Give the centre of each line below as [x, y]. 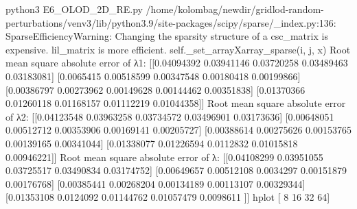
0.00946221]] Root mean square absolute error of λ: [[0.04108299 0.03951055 [164, 157]
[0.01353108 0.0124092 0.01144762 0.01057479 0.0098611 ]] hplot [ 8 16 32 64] [168, 197]
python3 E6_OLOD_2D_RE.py [74, 9]
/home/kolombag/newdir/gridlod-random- [235, 9]
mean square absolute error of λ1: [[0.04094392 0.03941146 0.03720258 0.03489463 [177, 63]
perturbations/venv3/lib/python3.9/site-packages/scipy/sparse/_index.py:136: [171, 22]
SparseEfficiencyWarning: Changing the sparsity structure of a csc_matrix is [167, 36]
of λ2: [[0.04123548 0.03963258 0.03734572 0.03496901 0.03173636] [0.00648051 [170, 116]
